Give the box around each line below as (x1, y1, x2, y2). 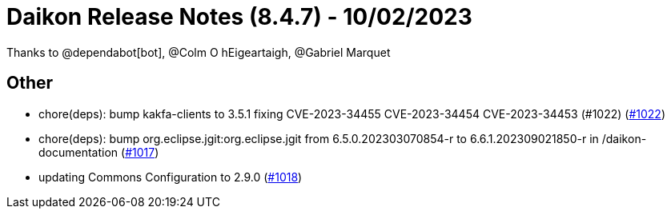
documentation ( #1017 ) (38, 145, 159, 159)
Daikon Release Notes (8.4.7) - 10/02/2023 (6, 3, 472, 30)
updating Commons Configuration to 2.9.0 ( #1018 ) (38, 169, 303, 184)
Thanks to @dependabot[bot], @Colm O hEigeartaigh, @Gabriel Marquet (6, 45, 391, 59)
